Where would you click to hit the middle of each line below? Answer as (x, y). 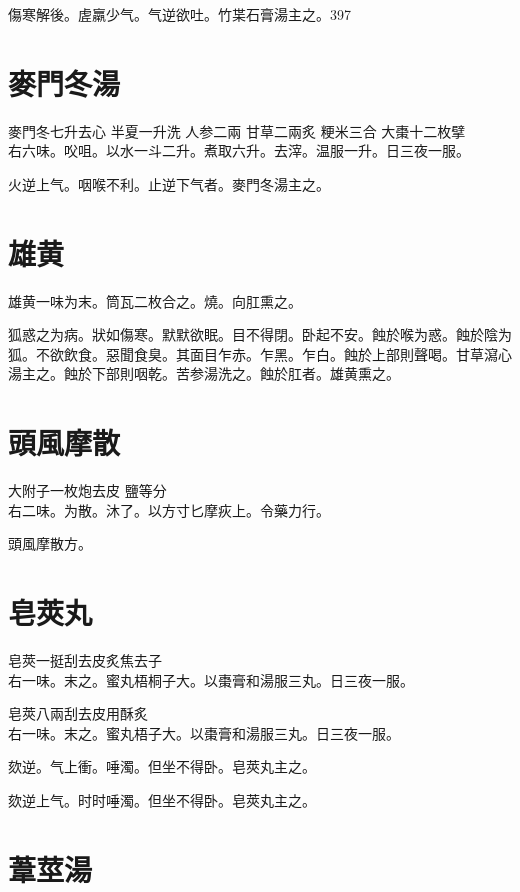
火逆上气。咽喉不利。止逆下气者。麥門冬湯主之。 (169, 183)
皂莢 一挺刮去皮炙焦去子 (85, 660)
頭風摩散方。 (50, 543)
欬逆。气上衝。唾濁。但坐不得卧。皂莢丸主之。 (162, 766)
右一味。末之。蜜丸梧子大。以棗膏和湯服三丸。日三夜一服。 (204, 732)
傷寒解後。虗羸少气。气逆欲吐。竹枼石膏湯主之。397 (179, 14)
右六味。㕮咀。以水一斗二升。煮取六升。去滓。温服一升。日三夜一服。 (239, 150)
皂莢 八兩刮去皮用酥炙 (78, 713)
